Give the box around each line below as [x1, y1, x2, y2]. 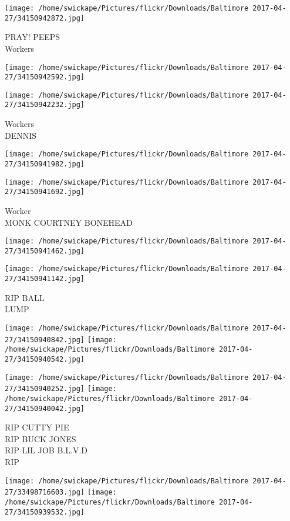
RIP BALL [5, 291, 45, 303]
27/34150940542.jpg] [5, 355, 85, 363]
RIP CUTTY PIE [5, 421, 69, 433]
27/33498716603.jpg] [5, 488, 85, 497]
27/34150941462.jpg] [5, 246, 85, 255]
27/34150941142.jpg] [5, 275, 85, 283]
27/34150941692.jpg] [5, 188, 85, 196]
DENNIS [5, 129, 37, 141]
